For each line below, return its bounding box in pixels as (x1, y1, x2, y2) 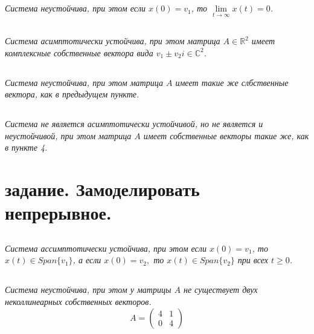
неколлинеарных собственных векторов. (5, 295, 152, 308)
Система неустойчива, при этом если (5, 2, 146, 15)
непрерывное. (5, 200, 112, 225)
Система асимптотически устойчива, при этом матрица (5, 34, 220, 47)
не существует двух (183, 283, 258, 296)
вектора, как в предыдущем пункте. (5, 88, 139, 100)
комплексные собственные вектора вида (5, 46, 153, 59)
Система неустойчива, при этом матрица (5, 76, 163, 88)
